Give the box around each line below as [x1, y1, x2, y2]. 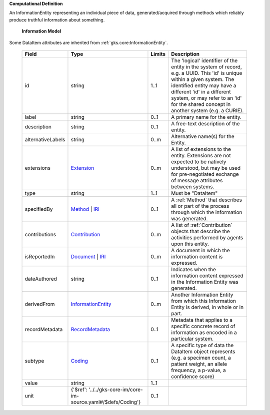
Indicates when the [170, 266, 216, 273]
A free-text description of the [170, 120, 240, 127]
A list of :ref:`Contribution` [170, 221, 232, 228]
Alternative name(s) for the [170, 133, 234, 140]
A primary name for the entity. [170, 113, 242, 120]
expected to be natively [170, 158, 226, 165]
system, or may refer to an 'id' [170, 94, 242, 101]
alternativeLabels [24, 136, 65, 143]
